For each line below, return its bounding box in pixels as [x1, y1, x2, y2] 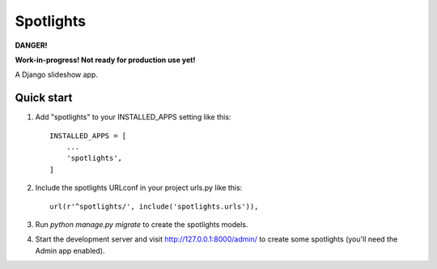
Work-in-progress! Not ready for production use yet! [15, 55, 196, 65]
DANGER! [15, 40, 48, 50]
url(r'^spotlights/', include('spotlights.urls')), [49, 202, 259, 211]
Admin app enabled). [35, 246, 105, 255]
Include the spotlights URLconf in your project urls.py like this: [35, 183, 243, 193]
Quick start [15, 91, 73, 105]
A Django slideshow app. [15, 69, 99, 80]
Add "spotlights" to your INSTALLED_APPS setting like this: [35, 112, 231, 122]
